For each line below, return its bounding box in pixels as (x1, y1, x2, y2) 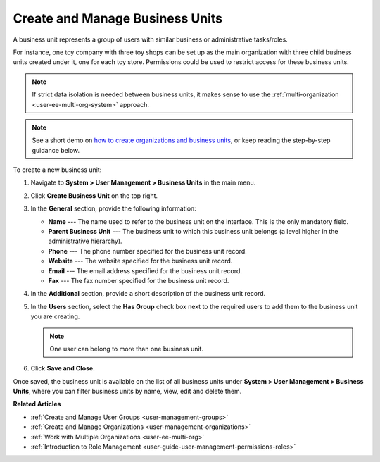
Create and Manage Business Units (13, 11, 223, 26)
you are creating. (30, 312, 80, 320)
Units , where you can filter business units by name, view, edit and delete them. (13, 387, 242, 396)
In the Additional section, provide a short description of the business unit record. (30, 289, 266, 298)
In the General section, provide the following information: (30, 204, 196, 213)
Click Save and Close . (30, 364, 95, 373)
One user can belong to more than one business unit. (49, 344, 204, 353)
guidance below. (32, 146, 80, 154)
